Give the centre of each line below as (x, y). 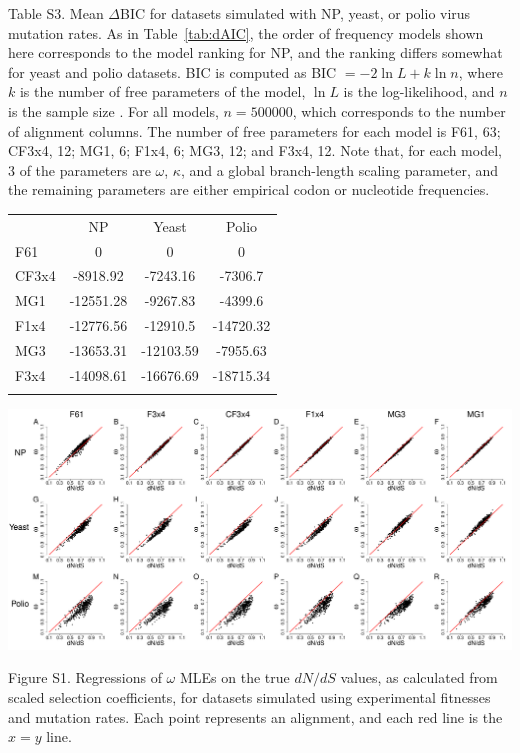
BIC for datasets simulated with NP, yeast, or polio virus (295, 13)
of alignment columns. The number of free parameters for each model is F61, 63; (254, 130)
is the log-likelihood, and (419, 91)
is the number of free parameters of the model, (162, 91)
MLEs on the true (234, 677)
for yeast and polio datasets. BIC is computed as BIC (172, 71)
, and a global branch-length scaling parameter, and (339, 169)
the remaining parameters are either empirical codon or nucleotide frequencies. (249, 189)
